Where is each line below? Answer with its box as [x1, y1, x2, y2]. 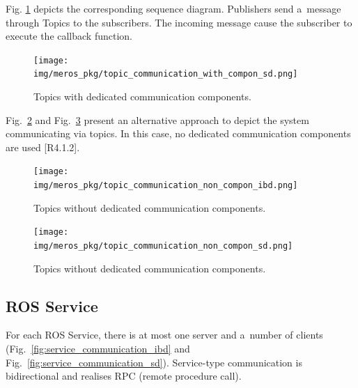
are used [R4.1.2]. [6, 139, 80, 154]
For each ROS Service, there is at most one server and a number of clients [6, 327, 323, 342]
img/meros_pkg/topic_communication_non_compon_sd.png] [33, 241, 293, 251]
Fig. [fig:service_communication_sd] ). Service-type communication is [6, 355, 302, 369]
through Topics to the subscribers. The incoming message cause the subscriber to [6, 15, 352, 29]
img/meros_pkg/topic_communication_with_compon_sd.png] [33, 69, 298, 79]
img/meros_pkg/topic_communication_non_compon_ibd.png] [33, 180, 298, 191]
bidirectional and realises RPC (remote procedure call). [6, 368, 242, 383]
